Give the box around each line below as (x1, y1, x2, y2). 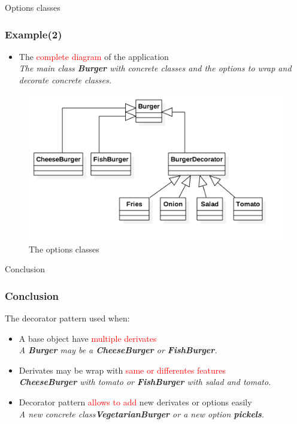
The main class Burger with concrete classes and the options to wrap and (19, 62, 292, 74)
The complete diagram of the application (19, 50, 169, 62)
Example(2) (5, 26, 62, 41)
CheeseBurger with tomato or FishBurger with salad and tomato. (19, 375, 271, 388)
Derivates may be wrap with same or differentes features (19, 363, 226, 376)
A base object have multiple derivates (19, 332, 157, 344)
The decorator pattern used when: (5, 312, 130, 324)
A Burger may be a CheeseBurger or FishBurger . (19, 344, 217, 356)
